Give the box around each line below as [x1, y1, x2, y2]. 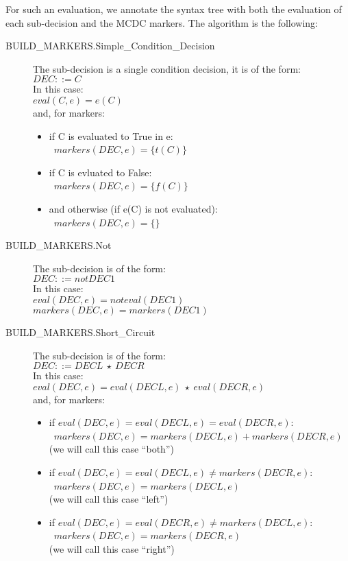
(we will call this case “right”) [49, 542, 175, 556]
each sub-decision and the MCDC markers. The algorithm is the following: [5, 15, 318, 29]
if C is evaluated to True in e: [49, 128, 173, 143]
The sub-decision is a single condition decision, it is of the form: [33, 61, 301, 75]
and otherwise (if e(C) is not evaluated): [49, 201, 218, 215]
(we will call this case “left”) [49, 492, 169, 506]
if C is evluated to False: [49, 165, 152, 179]
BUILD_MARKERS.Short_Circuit [5, 324, 156, 339]
